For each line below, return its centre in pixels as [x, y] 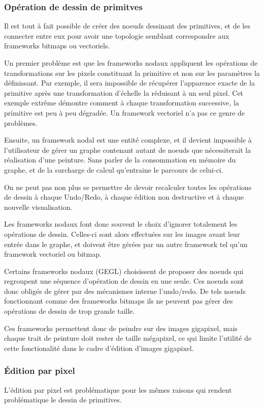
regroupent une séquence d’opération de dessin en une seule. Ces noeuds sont [124, 281]
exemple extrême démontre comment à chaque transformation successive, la [122, 103]
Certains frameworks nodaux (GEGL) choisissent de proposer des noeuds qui [124, 271]
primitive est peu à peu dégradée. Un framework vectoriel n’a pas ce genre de [125, 112]
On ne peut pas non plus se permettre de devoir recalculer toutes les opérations [128, 187]
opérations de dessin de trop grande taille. [70, 311]
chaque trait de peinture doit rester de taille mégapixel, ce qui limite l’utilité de [128, 338]
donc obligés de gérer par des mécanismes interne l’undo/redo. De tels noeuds [125, 291]
